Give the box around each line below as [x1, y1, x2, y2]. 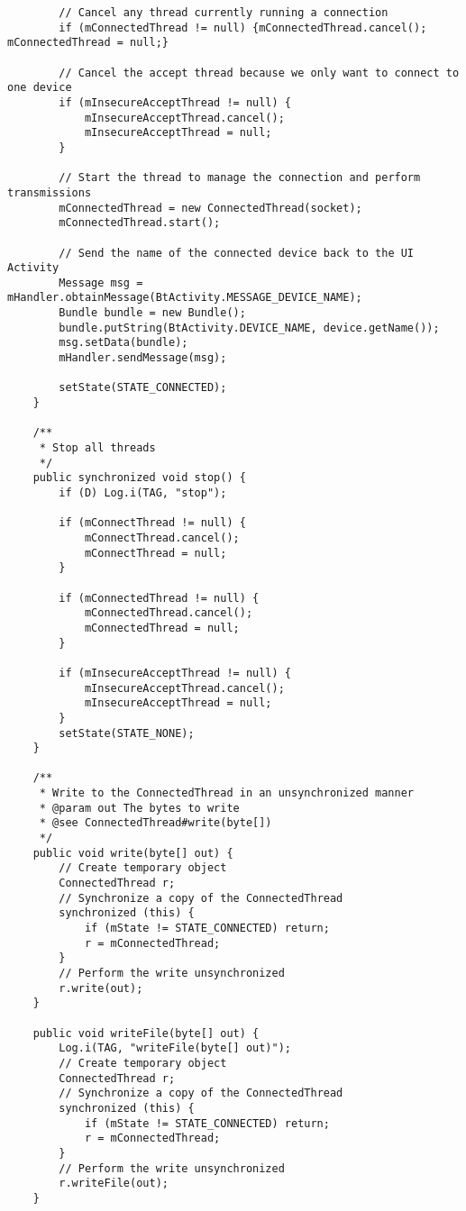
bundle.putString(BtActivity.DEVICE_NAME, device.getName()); [59, 321, 440, 334]
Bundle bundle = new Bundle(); [59, 306, 246, 320]
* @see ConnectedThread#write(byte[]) [39, 816, 272, 830]
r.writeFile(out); [59, 1177, 169, 1190]
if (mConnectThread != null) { [59, 516, 246, 530]
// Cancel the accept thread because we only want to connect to [59, 66, 460, 79]
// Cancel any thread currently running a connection [59, 6, 388, 19]
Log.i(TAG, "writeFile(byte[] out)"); [59, 1042, 291, 1055]
